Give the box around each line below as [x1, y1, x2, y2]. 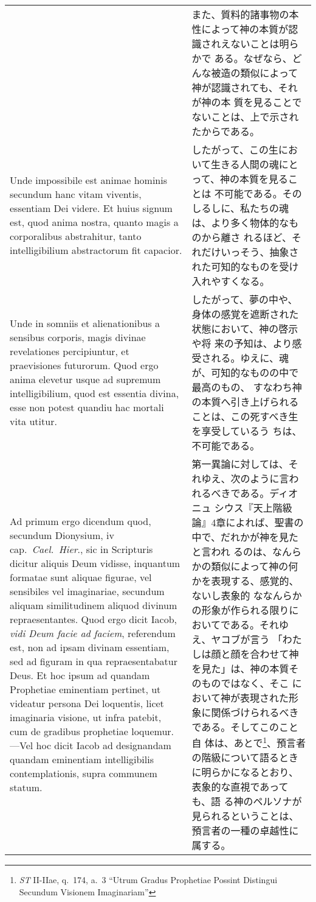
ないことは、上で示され [191, 110, 299, 124]
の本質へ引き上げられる [191, 395, 299, 409]
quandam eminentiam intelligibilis [10, 752, 154, 767]
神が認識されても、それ [191, 80, 298, 94]
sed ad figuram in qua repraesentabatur [10, 654, 177, 669]
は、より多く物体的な [191, 216, 289, 230]
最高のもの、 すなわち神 [191, 380, 302, 394]
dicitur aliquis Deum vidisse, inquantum [10, 556, 180, 571]
